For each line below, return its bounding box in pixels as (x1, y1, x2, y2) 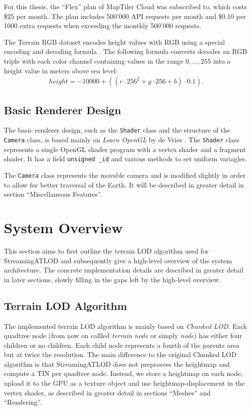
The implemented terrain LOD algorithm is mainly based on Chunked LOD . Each (4, 321, 247, 331)
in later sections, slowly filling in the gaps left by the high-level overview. (4, 274, 221, 284)
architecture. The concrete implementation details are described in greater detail (4, 265, 244, 275)
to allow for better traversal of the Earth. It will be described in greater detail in (4, 179, 244, 189)
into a (213, 55, 231, 66)
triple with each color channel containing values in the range (4, 55, 184, 66)
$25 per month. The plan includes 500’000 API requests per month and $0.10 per (4, 11, 246, 21)
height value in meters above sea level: (4, 65, 118, 75)
